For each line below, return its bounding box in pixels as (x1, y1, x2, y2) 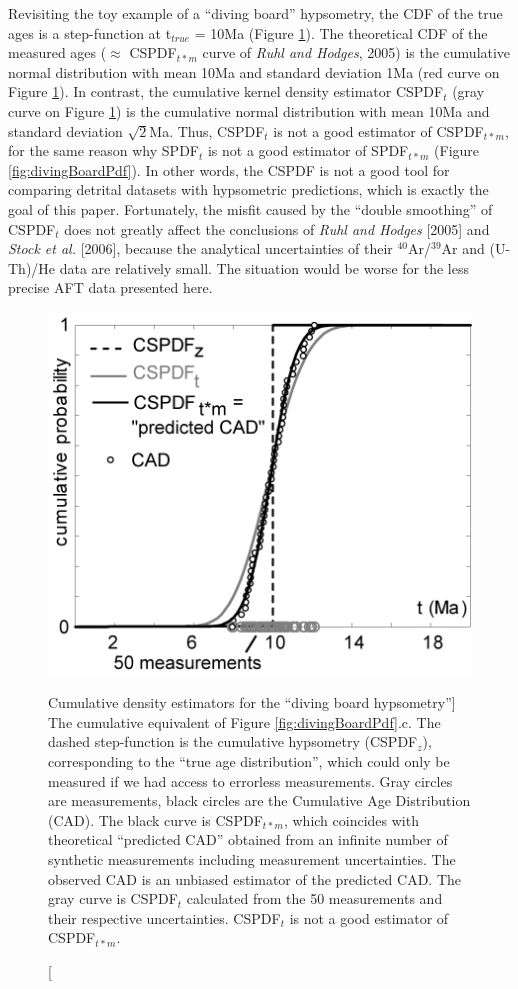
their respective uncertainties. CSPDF (48, 907, 281, 928)
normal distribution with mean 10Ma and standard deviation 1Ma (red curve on (8, 61, 500, 82)
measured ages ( (8, 42, 107, 63)
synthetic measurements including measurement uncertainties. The (48, 848, 456, 869)
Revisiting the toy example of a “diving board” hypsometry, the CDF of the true (8, 3, 503, 23)
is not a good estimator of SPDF (207, 140, 409, 161)
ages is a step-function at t (8, 22, 172, 43)
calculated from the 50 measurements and (186, 888, 443, 909)
